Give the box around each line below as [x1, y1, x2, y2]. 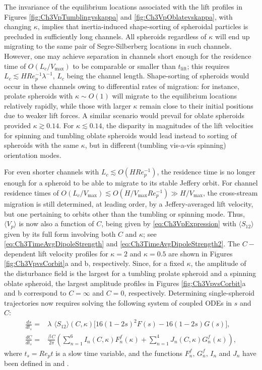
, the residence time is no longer [157, 166, 255, 177]
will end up [215, 31, 250, 41]
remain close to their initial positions [140, 100, 253, 111]
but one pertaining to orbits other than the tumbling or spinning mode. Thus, [4, 208, 245, 219]
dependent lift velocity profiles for [4, 248, 108, 258]
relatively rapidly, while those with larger [4, 100, 131, 111]
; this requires [187, 60, 230, 71]
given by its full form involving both [4, 228, 116, 239]
